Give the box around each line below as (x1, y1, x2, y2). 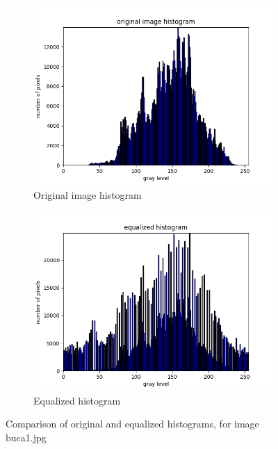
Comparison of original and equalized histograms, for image (6, 416, 259, 431)
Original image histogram (33, 187, 142, 202)
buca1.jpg (6, 430, 47, 444)
